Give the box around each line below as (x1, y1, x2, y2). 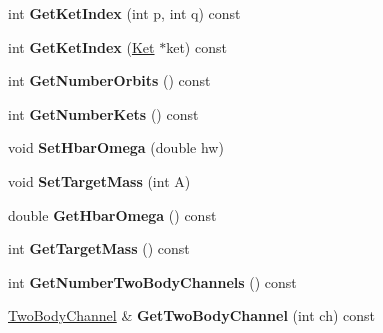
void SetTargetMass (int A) (8, 170, 191, 191)
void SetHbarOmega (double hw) (8, 137, 224, 158)
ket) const (166, 36, 227, 57)
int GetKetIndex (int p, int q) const (8, 3, 241, 23)
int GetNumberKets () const (8, 103, 199, 124)
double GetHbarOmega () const (8, 204, 217, 225)
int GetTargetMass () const (8, 238, 190, 259)
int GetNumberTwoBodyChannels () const (8, 271, 297, 292)
